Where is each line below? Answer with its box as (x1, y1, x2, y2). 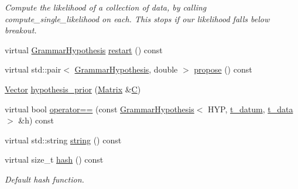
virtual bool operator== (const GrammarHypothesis (5, 102, 194, 115)
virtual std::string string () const (5, 133, 122, 146)
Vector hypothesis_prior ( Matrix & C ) (5, 83, 141, 95)
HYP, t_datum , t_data (208, 102, 293, 115)
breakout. (5, 24, 37, 36)
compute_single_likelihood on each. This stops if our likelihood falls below (5, 12, 270, 25)
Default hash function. (5, 173, 84, 185)
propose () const (194, 63, 252, 75)
